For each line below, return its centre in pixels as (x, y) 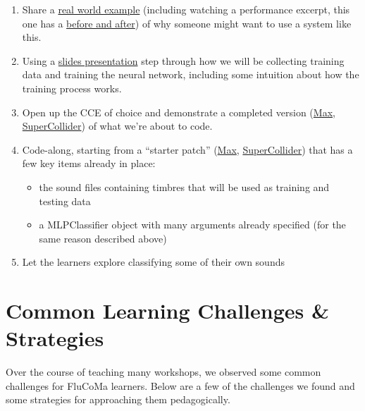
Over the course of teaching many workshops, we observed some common (163, 372)
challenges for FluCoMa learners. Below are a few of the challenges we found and (180, 385)
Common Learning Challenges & (167, 311)
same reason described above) (103, 238)
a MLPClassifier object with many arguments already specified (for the (192, 225)
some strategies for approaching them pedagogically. (118, 399)
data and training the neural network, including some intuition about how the (191, 74)
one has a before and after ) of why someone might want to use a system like (187, 23)
